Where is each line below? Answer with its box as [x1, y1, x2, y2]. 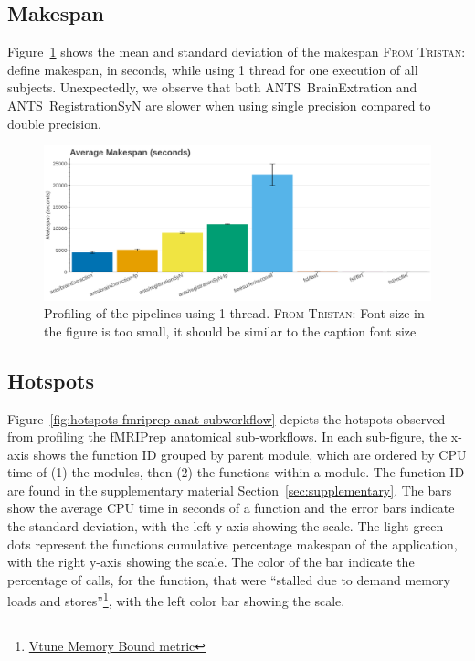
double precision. [7, 113, 101, 133]
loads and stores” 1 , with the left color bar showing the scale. [7, 589, 345, 611]
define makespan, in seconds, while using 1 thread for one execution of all [7, 59, 418, 79]
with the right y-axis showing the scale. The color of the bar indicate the [7, 552, 415, 571]
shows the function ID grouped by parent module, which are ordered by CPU [33, 444, 467, 464]
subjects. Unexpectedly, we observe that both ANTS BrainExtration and [7, 78, 417, 97]
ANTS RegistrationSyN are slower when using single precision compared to [7, 95, 431, 114]
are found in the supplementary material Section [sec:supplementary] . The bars [7, 480, 452, 499]
